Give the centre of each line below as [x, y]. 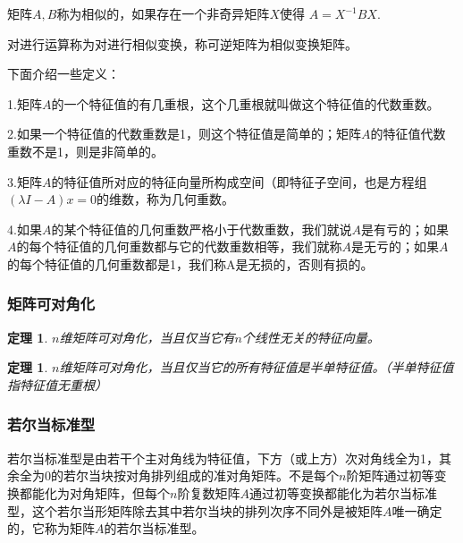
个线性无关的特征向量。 [311, 337]
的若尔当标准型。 [154, 528]
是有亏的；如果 [404, 229]
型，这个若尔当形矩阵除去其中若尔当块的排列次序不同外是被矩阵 [195, 510]
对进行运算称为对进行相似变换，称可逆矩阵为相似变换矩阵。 [182, 43]
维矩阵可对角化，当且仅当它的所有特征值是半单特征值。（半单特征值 [257, 367]
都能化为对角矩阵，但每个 [94, 492]
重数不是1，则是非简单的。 [85, 151]
